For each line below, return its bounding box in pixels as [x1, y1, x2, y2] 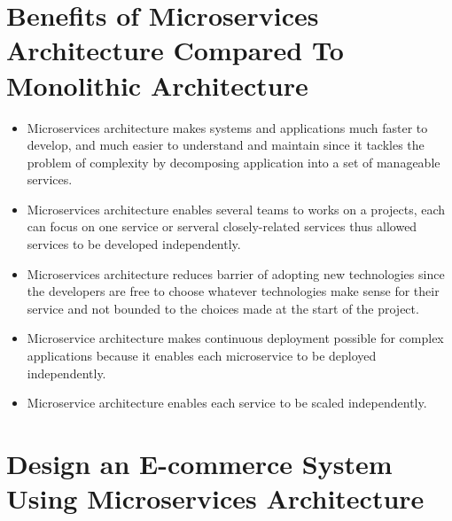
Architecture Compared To [6, 32, 344, 68]
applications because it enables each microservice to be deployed [27, 346, 377, 365]
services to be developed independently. [27, 235, 241, 253]
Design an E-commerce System [6, 446, 393, 481]
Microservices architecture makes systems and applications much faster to [27, 118, 428, 136]
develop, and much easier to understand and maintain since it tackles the [27, 136, 425, 154]
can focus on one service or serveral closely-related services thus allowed [27, 217, 417, 236]
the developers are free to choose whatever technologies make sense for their [27, 282, 440, 300]
